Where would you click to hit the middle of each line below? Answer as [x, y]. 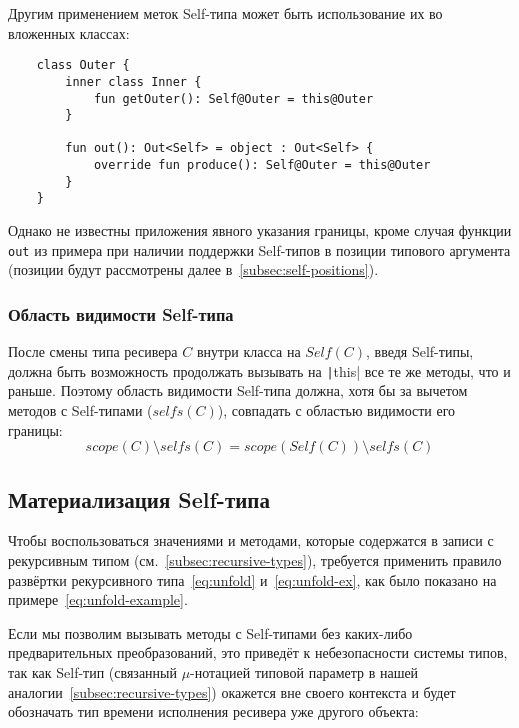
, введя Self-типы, [420, 351]
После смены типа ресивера [93, 351]
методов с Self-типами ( [80, 410]
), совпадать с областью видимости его [336, 410]
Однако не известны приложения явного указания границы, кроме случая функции [260, 230]
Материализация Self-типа [139, 498]
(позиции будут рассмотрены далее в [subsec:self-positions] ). [193, 269]
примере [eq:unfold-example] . [98, 599]
